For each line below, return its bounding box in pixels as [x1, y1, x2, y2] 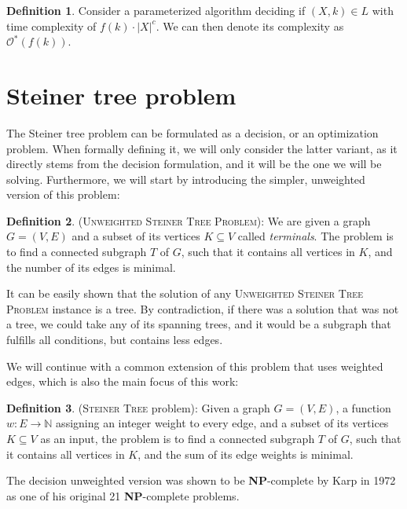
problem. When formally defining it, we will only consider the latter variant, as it [6, 140, 398, 156]
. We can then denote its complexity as [156, 17, 344, 34]
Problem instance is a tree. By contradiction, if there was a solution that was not [6, 300, 399, 317]
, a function [335, 399, 391, 416]
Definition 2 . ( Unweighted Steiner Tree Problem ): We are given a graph [6, 212, 371, 229]
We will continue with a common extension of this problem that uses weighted [6, 357, 383, 374]
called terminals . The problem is [237, 228, 394, 244]
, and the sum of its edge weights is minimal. [137, 445, 354, 462]
